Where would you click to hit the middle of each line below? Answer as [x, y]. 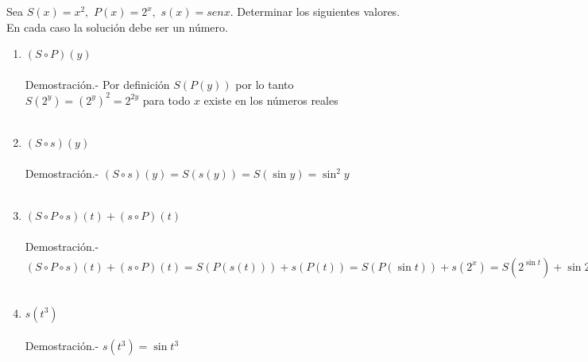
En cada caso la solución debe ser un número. [117, 27]
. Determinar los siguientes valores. [315, 11]
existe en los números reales [271, 100]
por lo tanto [265, 84]
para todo [166, 100]
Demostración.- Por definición [97, 84]
